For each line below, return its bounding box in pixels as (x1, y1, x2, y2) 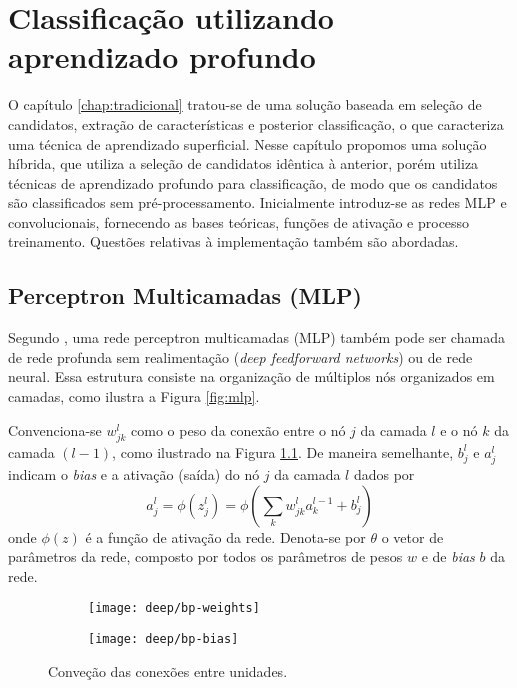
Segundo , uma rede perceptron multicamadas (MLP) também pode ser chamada (8, 327, 505, 348)
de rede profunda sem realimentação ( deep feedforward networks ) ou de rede (8, 346, 473, 367)
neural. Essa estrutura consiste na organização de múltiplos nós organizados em (8, 366, 495, 387)
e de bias (421, 546, 475, 567)
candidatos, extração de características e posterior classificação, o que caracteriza (8, 113, 504, 134)
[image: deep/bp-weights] (88, 601, 260, 616)
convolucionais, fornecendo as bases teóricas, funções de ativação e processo (8, 211, 470, 232)
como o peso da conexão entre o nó (131, 419, 346, 440)
